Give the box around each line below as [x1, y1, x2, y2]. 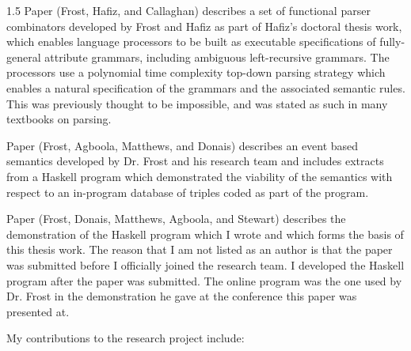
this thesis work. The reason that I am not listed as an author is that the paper [6, 241, 393, 258]
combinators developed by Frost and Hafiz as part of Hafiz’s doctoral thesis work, [6, 17, 402, 34]
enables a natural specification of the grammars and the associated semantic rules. [6, 79, 405, 96]
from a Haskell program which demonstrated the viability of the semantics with [6, 168, 393, 184]
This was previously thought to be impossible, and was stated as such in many [6, 95, 388, 111]
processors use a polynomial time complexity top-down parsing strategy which [6, 64, 386, 81]
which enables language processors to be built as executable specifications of [6, 33, 376, 50]
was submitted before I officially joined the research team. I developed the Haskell [6, 256, 405, 273]
